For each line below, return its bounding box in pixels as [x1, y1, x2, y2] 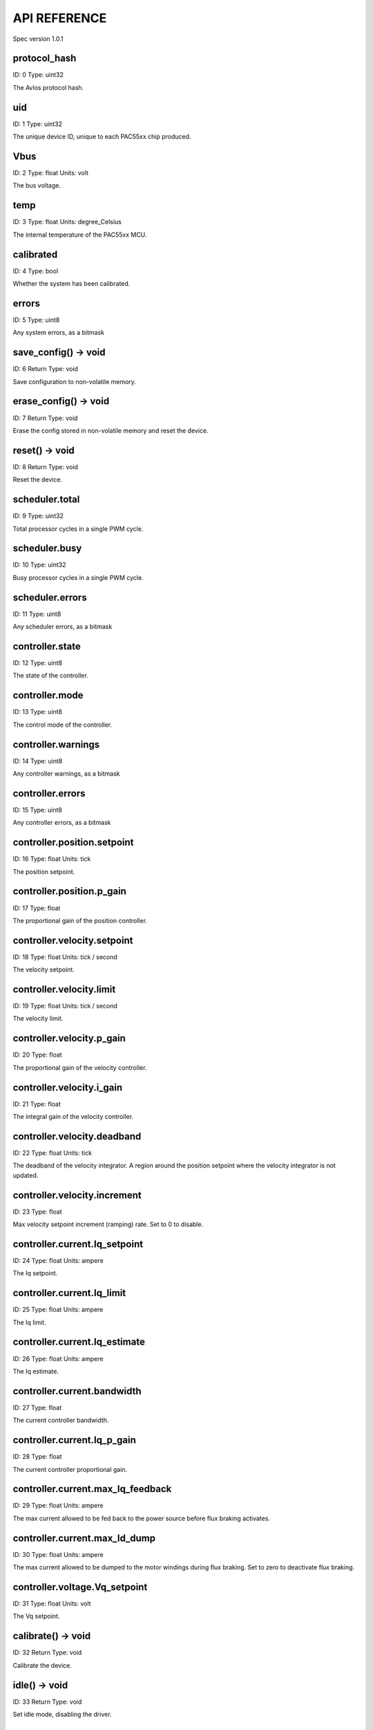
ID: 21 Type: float [12, 1100, 61, 1108]
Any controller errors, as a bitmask [12, 819, 111, 827]
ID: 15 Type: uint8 [12, 805, 62, 814]
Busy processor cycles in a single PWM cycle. [12, 573, 144, 581]
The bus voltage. [12, 181, 61, 190]
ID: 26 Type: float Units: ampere [12, 1354, 104, 1363]
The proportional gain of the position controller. [12, 916, 148, 925]
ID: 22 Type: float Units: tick [12, 1149, 93, 1157]
